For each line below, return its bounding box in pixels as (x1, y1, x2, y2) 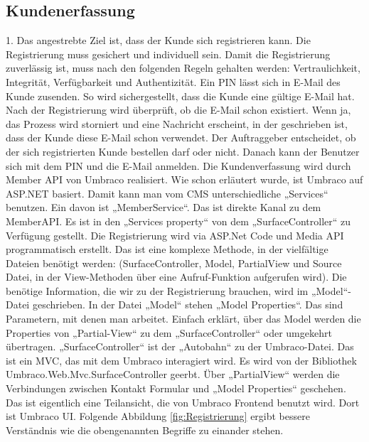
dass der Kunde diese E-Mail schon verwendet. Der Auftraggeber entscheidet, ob (6, 130, 356, 145)
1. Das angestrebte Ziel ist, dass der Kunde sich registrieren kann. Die (6, 33, 311, 48)
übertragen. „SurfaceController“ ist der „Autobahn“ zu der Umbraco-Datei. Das (6, 339, 354, 354)
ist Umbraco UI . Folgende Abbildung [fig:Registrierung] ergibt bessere (6, 409, 310, 424)
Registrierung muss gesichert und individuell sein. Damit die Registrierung (6, 46, 331, 61)
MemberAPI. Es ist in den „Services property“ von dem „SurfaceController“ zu (6, 213, 351, 228)
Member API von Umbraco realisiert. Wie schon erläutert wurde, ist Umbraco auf (6, 172, 363, 187)
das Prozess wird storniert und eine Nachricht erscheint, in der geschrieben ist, (6, 116, 348, 131)
